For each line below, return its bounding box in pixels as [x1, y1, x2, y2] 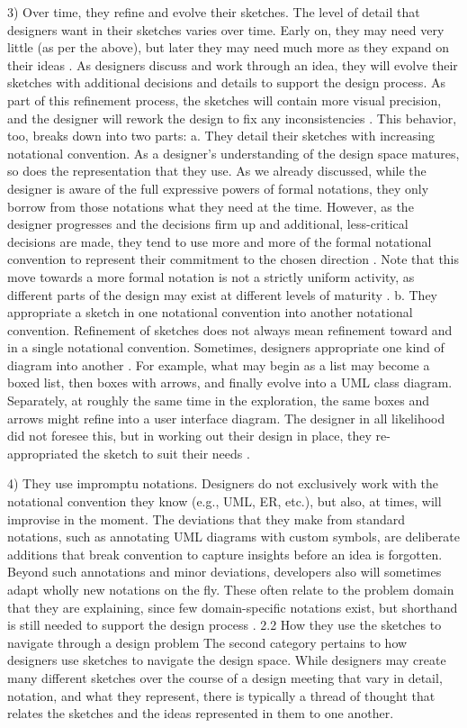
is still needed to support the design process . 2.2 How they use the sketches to [7, 615, 442, 634]
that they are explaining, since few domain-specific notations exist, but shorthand [7, 597, 458, 616]
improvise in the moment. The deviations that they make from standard [7, 509, 406, 528]
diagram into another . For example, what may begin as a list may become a [7, 355, 430, 374]
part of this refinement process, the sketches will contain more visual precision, [7, 90, 442, 109]
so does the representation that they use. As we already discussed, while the [7, 161, 427, 180]
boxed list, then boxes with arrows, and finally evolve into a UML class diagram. [7, 373, 453, 392]
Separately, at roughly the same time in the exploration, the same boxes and [7, 391, 429, 410]
